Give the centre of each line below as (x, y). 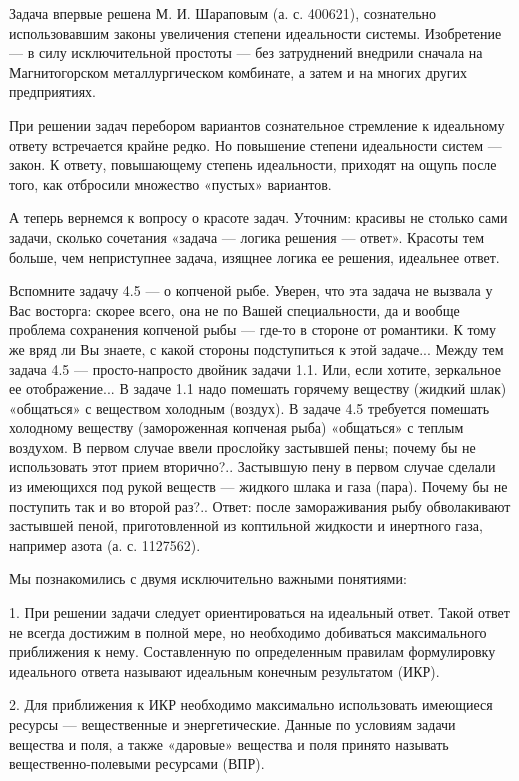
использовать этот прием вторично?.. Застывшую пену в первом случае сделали (252, 466)
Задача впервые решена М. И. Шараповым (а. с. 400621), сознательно (223, 13)
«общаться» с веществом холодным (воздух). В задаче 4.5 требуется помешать (249, 407)
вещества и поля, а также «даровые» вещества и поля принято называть (229, 743)
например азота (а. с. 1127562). (105, 544)
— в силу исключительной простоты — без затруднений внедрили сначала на (246, 52)
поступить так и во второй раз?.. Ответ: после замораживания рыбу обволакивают (260, 505)
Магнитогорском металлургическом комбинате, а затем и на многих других (238, 71)
